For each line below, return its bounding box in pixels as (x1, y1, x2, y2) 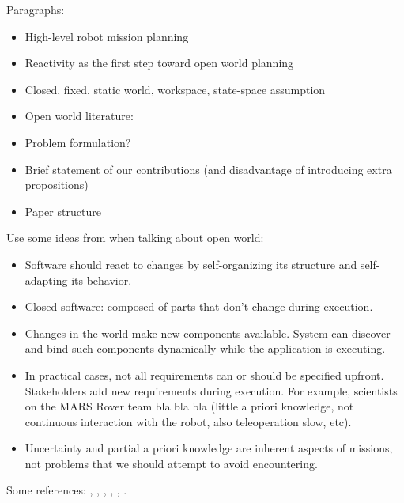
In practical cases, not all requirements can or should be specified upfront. (25, 366, 384, 383)
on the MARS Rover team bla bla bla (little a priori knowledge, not (25, 398, 354, 414)
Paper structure (25, 202, 101, 219)
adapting (25, 271, 68, 288)
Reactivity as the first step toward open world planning (25, 55, 294, 71)
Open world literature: (25, 108, 134, 124)
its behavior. (71, 271, 132, 288)
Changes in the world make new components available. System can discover (25, 324, 391, 341)
